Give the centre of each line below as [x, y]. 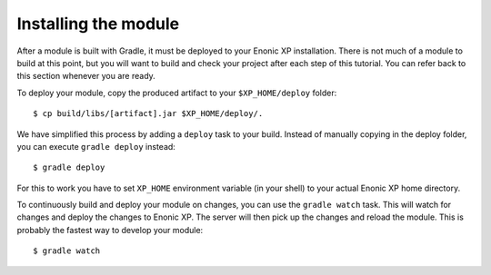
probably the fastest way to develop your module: [110, 230]
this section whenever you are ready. [86, 76]
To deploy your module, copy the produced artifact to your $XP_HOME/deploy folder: [177, 93]
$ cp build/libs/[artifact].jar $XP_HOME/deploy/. [148, 114]
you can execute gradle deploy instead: [96, 146]
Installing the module [98, 24]
